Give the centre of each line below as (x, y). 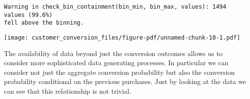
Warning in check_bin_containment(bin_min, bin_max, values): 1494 (115, 7)
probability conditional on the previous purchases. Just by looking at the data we (125, 81)
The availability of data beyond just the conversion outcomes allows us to (113, 53)
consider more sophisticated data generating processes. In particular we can (116, 63)
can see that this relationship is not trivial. (68, 91)
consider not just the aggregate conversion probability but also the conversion (119, 72)
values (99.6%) (28, 15)
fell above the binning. (44, 23)
